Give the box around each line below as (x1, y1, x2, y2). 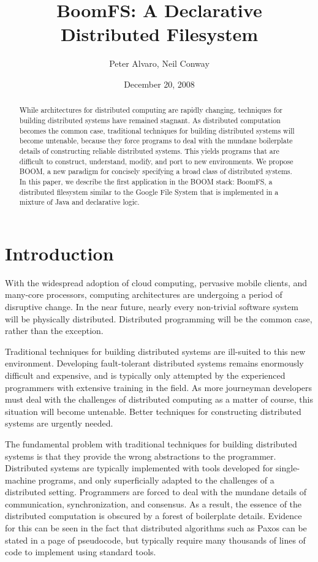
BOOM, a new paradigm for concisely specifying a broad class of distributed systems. (19, 166, 292, 177)
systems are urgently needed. (5, 417, 113, 430)
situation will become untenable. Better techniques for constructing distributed (5, 404, 301, 417)
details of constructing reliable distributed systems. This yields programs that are (19, 145, 279, 156)
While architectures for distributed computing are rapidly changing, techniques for (19, 105, 283, 115)
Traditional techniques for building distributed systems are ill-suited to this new (5, 344, 306, 357)
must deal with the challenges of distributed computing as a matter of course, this (5, 393, 314, 406)
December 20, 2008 (124, 77, 195, 90)
